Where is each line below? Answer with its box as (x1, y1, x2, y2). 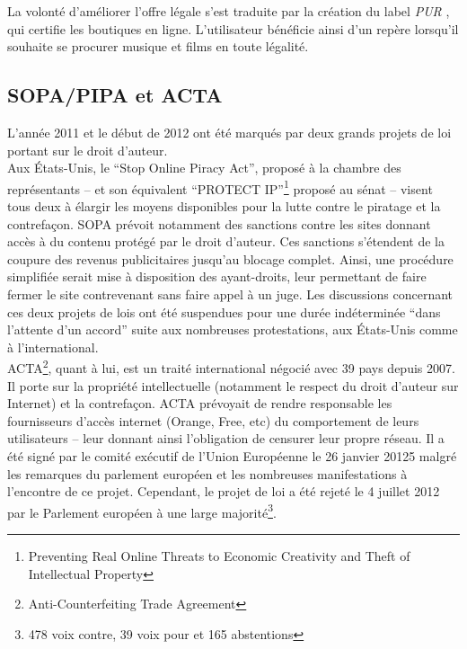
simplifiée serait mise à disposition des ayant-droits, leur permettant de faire (7, 267, 427, 286)
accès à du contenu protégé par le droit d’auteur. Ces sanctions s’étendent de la (7, 232, 445, 251)
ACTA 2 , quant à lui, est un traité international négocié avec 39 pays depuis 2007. (7, 356, 455, 378)
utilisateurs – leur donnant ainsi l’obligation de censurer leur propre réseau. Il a (7, 429, 445, 448)
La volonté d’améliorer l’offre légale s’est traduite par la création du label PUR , (7, 2, 450, 20)
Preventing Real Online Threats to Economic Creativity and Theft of (28, 547, 410, 565)
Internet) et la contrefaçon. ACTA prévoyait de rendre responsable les (7, 394, 392, 413)
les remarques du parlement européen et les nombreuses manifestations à (7, 464, 408, 483)
